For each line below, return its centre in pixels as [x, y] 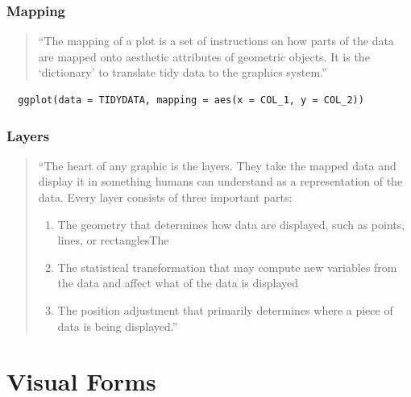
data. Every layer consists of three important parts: [165, 197]
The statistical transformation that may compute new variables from [227, 267]
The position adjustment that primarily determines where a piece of [225, 309]
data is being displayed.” [118, 326]
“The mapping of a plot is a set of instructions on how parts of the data [216, 41]
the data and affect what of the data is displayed [178, 283]
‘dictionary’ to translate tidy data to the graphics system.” [183, 72]
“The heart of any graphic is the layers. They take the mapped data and [217, 165]
